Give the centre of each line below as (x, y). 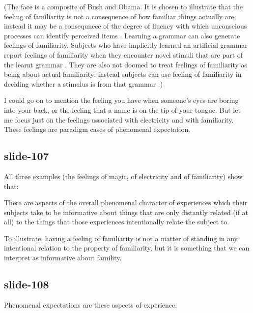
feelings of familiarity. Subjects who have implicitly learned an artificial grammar (126, 45)
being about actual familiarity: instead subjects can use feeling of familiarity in (123, 74)
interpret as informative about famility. (63, 258)
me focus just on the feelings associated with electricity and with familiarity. (119, 119)
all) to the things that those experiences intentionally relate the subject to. (117, 222)
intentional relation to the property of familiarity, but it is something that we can (127, 248)
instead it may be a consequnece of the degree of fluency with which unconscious (126, 26)
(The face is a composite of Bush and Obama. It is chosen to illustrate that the (123, 6)
